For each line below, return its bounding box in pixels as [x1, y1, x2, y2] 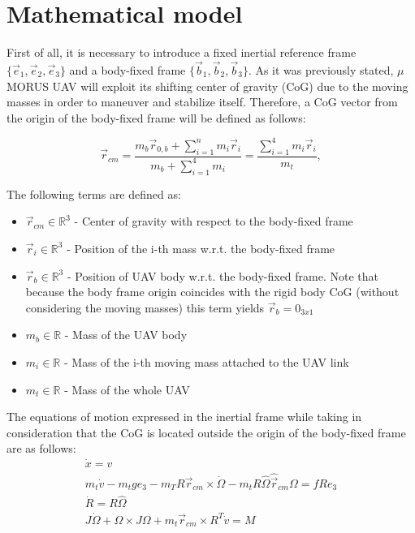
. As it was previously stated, [248, 61, 394, 78]
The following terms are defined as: [6, 185, 181, 202]
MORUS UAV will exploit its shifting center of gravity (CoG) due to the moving [6, 77, 409, 94]
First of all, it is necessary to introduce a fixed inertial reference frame [6, 44, 357, 61]
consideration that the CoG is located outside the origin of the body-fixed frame [6, 423, 406, 441]
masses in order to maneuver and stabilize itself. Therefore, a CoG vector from [6, 93, 398, 110]
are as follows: [6, 440, 76, 457]
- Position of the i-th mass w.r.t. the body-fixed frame [67, 239, 335, 256]
